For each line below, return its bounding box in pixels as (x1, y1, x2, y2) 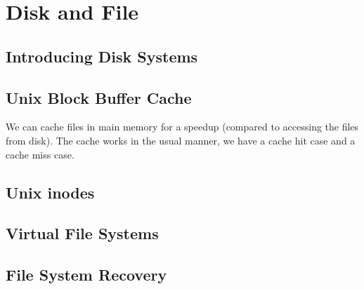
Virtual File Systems (6, 222, 159, 244)
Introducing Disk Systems (6, 45, 198, 67)
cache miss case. (6, 147, 74, 161)
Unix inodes (6, 181, 95, 203)
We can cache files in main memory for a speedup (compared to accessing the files (6, 119, 359, 134)
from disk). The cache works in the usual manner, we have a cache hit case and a (6, 133, 356, 147)
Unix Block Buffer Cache (6, 86, 192, 108)
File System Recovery (6, 264, 167, 285)
